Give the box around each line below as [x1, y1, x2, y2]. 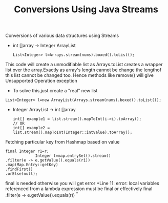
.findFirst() [5, 167, 33, 172]
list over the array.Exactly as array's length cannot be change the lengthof [5, 67, 162, 73]
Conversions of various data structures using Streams [5, 32, 119, 39]
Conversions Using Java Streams [13, 4, 159, 15]
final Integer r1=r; [5, 149, 50, 154]
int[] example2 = [12, 126, 50, 131]
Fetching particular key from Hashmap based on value [5, 139, 120, 145]
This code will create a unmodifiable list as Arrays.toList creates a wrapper [5, 62, 163, 68]
